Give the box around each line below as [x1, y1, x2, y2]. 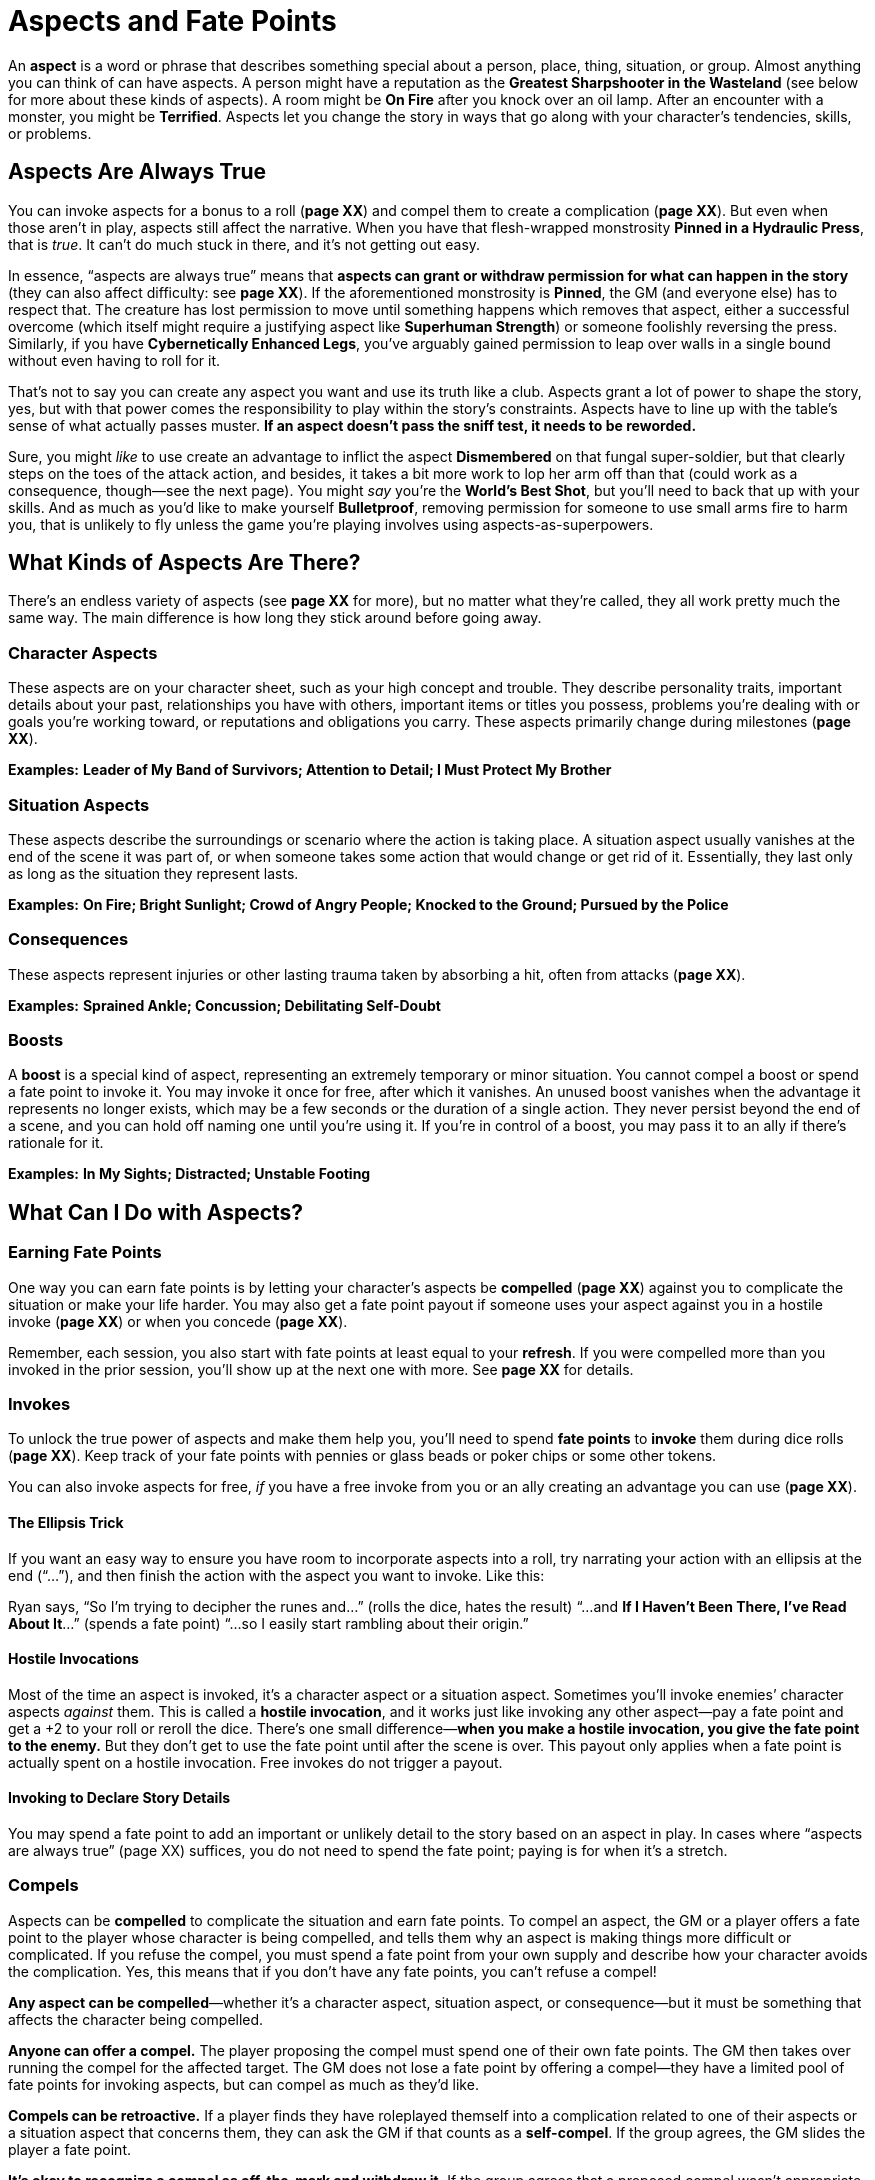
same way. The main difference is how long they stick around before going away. [8, 609, 542, 627]
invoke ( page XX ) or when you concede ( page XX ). [8, 1312, 348, 1330]
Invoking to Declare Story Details [8, 1789, 231, 1807]
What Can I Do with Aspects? [8, 1199, 304, 1225]
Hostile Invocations [8, 1650, 139, 1668]
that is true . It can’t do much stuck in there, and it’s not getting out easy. [8, 235, 481, 253]
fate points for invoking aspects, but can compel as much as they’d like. [8, 2075, 479, 2093]
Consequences [8, 929, 129, 950]
